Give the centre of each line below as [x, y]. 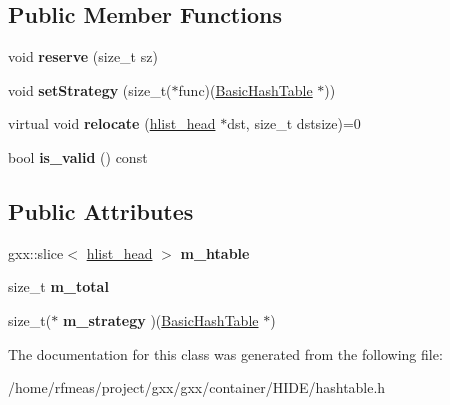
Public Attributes [101, 210]
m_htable [215, 252]
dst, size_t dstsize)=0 [294, 123]
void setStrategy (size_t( [90, 89]
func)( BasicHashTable [245, 89]
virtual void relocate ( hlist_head [112, 123]
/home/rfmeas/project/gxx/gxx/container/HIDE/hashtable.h [197, 387]
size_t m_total [58, 286]
